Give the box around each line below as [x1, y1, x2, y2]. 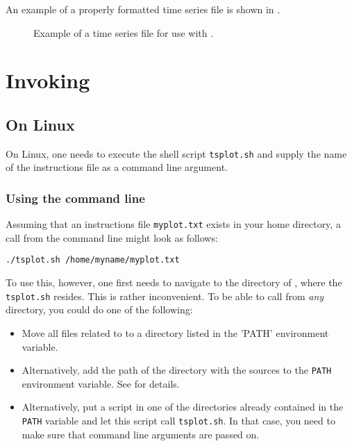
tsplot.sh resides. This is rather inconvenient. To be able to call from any [6, 288, 324, 303]
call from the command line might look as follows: [6, 230, 218, 245]
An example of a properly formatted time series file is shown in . [6, 2, 280, 16]
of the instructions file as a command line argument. [6, 160, 228, 174]
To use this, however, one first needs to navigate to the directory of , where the [6, 275, 342, 290]
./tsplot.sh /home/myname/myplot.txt [6, 255, 180, 265]
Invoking [6, 66, 90, 94]
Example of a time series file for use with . [33, 25, 214, 40]
